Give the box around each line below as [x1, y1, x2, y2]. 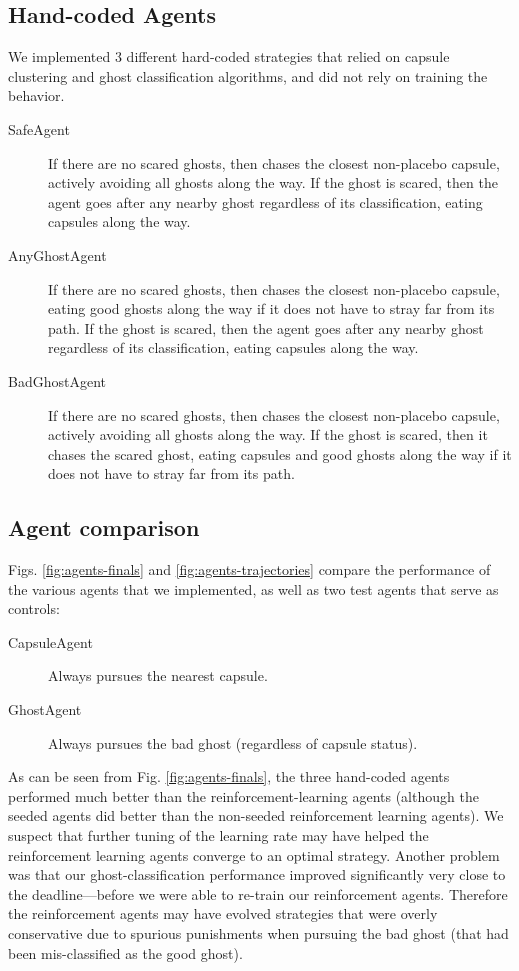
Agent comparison [8, 512, 200, 543]
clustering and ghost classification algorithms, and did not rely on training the [8, 65, 488, 86]
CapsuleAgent [8, 631, 93, 652]
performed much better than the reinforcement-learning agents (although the [8, 785, 479, 806]
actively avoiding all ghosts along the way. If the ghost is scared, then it [48, 424, 488, 445]
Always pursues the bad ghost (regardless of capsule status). [48, 732, 418, 753]
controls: [8, 598, 60, 619]
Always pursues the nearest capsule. [48, 665, 268, 686]
